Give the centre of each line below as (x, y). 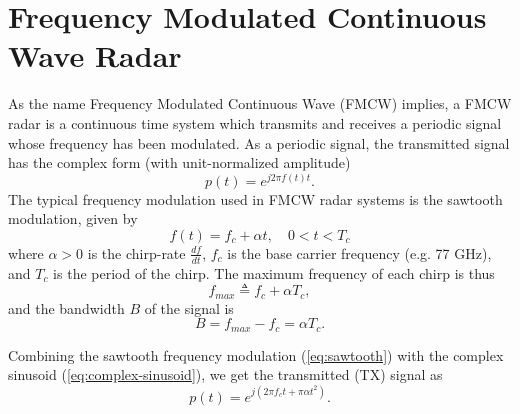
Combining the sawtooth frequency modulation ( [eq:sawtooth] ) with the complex (256, 354)
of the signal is (189, 307)
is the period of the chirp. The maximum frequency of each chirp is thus (274, 272)
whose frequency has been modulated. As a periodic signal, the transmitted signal (259, 142)
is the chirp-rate (136, 252)
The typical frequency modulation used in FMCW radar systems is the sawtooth (255, 198)
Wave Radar (95, 55)
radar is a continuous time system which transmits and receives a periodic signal (255, 122)
